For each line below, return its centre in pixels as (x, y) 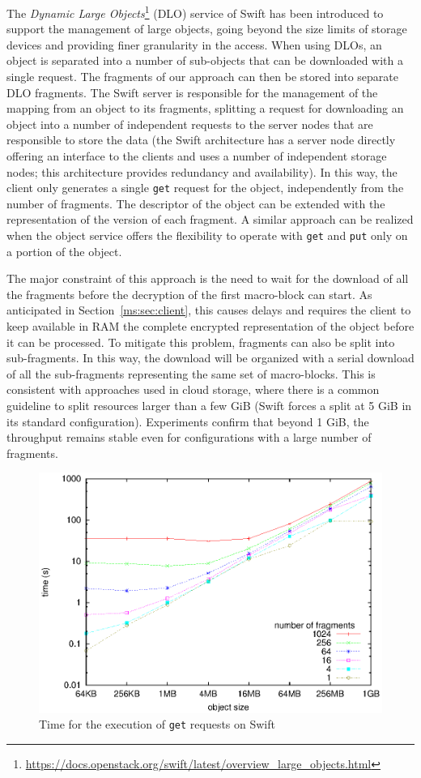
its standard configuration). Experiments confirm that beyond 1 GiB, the (188, 421)
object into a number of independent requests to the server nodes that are (190, 124)
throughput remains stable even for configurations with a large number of (189, 437)
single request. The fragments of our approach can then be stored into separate (202, 77)
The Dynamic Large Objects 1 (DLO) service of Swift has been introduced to (195, 12)
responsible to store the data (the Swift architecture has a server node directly (201, 140)
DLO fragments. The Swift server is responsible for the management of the (192, 92)
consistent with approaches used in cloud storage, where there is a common (193, 389)
